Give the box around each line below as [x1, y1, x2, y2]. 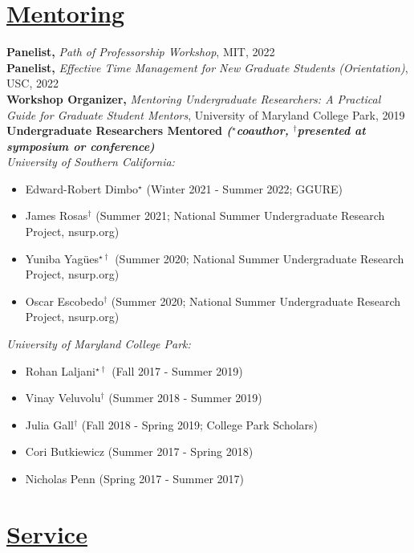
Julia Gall [25, 416, 74, 433]
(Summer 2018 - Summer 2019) [108, 389, 262, 406]
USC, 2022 [6, 75, 59, 91]
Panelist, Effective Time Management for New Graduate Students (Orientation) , [6, 59, 408, 75]
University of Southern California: [6, 153, 175, 170]
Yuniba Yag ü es [25, 250, 99, 266]
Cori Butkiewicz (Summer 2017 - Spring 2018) [25, 443, 254, 460]
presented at [297, 122, 366, 139]
